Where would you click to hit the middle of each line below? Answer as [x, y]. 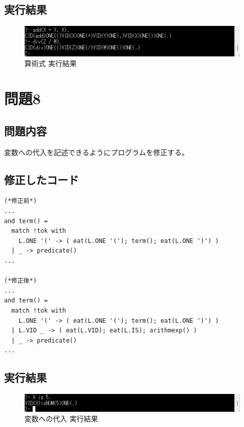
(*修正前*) [21, 201]
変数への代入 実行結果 [61, 419]
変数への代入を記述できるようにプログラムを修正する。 [97, 152]
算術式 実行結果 [51, 63]
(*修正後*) [21, 281]
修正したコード [41, 179]
